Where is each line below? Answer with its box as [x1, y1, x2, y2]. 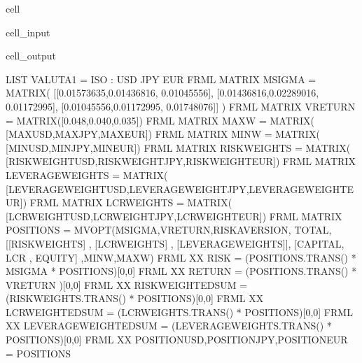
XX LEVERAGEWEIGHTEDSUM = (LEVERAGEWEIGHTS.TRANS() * [6, 318, 332, 333]
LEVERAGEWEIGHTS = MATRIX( [6, 167, 168, 182]
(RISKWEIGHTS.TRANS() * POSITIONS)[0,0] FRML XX [6, 291, 264, 306]
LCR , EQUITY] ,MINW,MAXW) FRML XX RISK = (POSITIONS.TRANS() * [6, 250, 356, 264]
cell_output [6, 48, 56, 63]
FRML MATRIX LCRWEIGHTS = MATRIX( [29, 195, 232, 210]
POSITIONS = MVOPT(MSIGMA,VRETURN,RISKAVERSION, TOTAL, [6, 222, 332, 237]
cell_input [6, 24, 50, 39]
